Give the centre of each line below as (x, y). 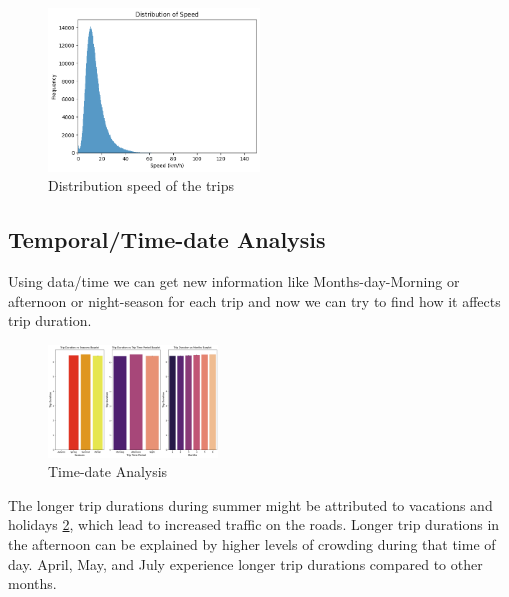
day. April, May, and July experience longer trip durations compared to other (245, 563)
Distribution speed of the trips (141, 185)
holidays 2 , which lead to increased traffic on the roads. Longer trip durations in (254, 524)
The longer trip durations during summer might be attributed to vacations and (250, 504)
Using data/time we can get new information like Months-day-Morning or (234, 281)
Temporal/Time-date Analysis (167, 239)
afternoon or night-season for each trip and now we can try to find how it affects (254, 300)
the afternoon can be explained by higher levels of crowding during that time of (252, 543)
